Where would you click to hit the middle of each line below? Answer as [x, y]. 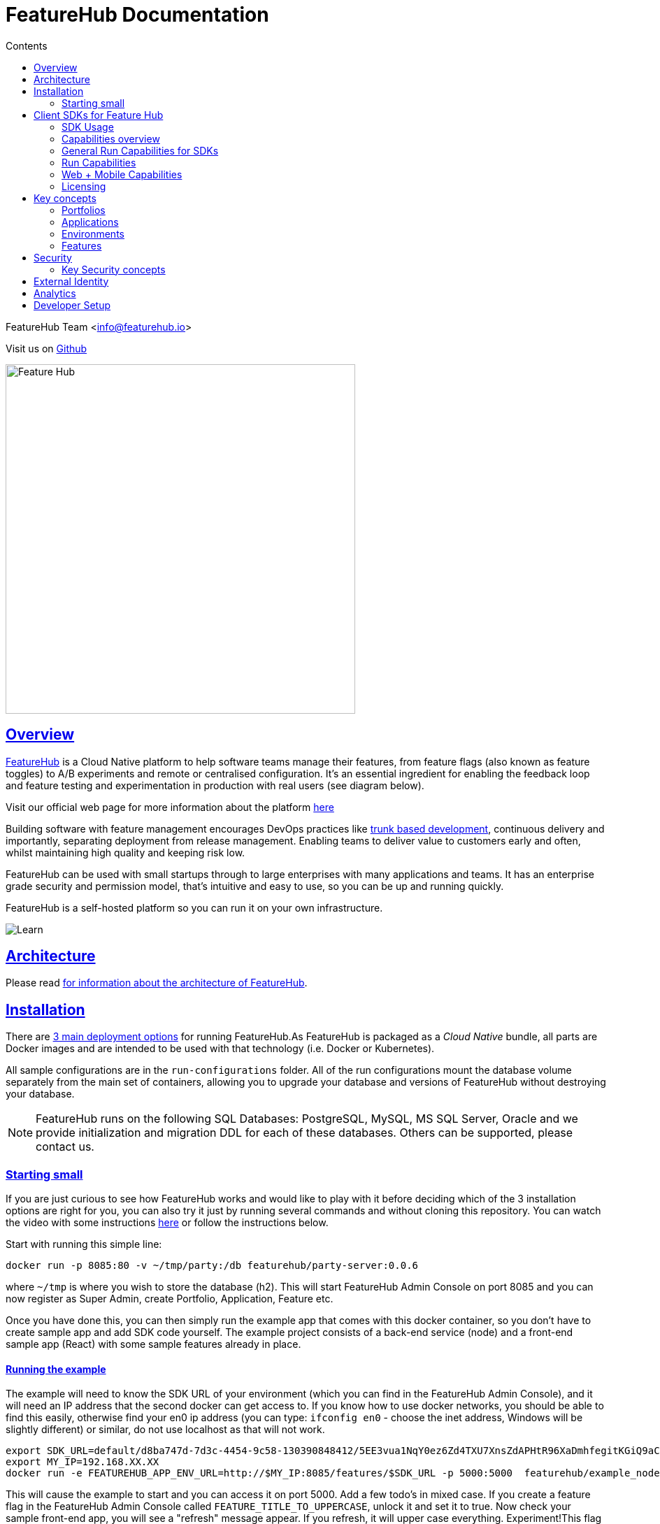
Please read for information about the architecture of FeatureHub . [157, 983]
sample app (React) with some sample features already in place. [153, 1344]
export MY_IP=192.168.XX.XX [82, 1462]
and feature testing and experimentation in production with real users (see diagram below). [215, 785]
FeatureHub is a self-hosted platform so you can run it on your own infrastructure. [194, 907]
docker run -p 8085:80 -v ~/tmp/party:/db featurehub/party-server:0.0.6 [212, 1266]
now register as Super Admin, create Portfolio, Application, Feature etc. [170, 1299]
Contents [27, 45]
